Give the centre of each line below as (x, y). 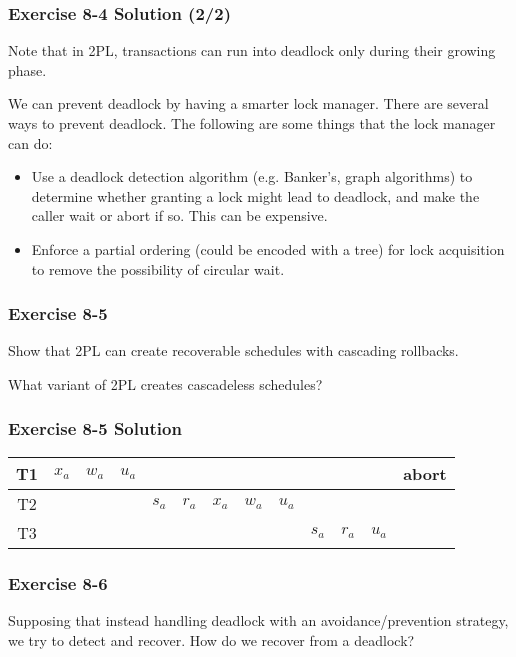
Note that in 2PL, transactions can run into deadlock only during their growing (252, 50)
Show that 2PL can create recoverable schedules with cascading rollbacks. (233, 350)
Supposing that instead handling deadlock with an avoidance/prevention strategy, (258, 620)
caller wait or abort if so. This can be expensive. (179, 215)
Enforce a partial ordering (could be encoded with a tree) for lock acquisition (268, 248)
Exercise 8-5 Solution (95, 428)
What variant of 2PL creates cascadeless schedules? (165, 383)
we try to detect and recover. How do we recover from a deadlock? (211, 639)
